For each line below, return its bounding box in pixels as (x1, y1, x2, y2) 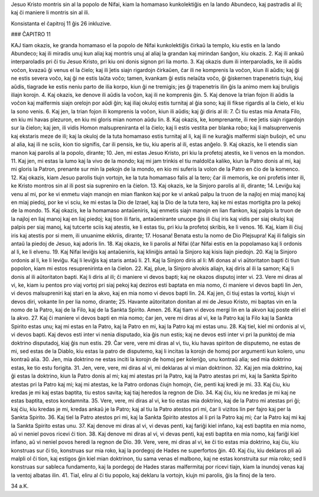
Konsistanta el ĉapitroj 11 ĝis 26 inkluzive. (11, 20, 112, 27)
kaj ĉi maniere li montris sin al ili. (11, 9, 90, 16)
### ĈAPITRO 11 (11, 31, 51, 38)
